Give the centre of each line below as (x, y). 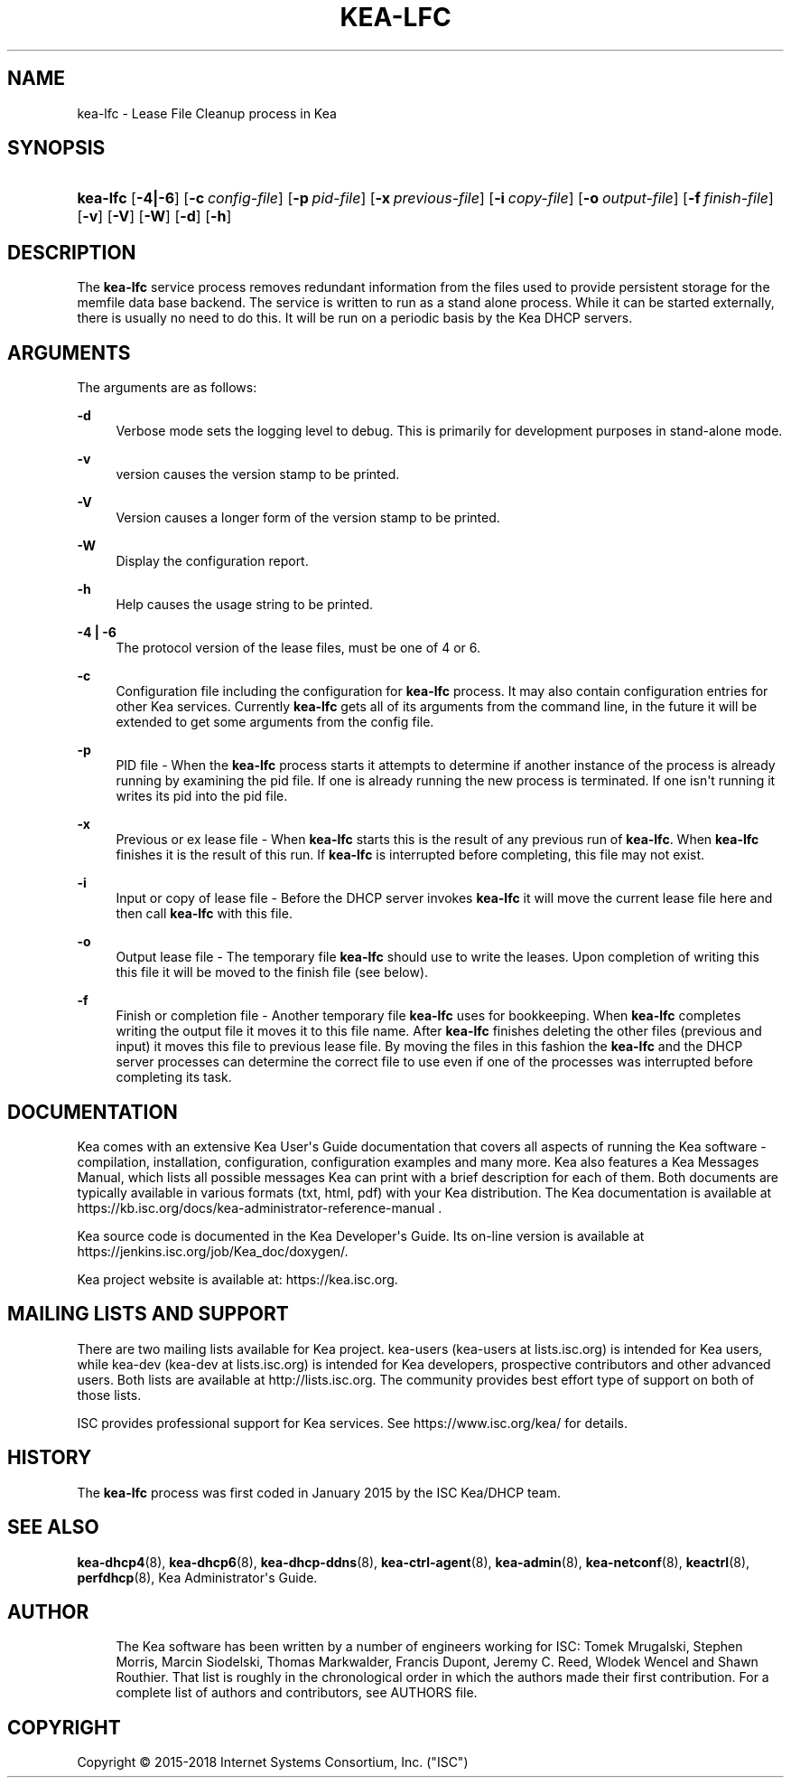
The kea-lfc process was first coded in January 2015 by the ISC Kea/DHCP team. (319, 1492)
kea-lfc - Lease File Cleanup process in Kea (207, 113)
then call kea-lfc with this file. (204, 914)
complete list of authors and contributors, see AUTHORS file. (297, 1693)
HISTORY (50, 1458)
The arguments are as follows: (167, 388)
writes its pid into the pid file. (202, 796)
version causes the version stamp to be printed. (258, 474)
